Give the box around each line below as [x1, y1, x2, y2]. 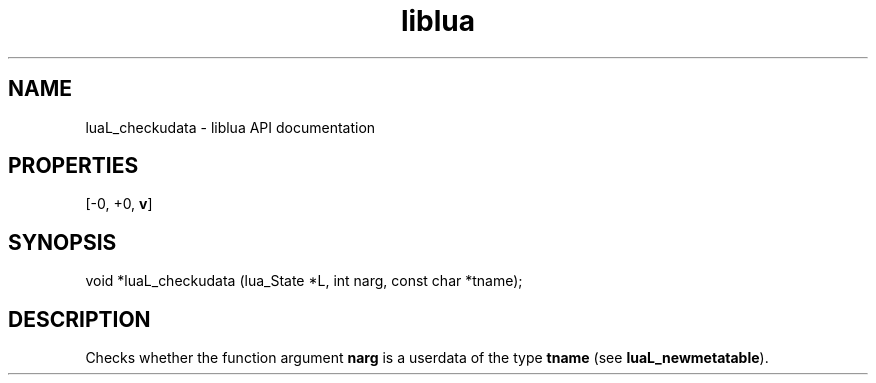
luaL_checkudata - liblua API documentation [85, 118, 376, 136]
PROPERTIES [8, 153, 139, 179]
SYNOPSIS [8, 229, 117, 255]
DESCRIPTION [8, 306, 151, 332]
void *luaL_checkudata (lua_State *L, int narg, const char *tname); [85, 272, 523, 290]
